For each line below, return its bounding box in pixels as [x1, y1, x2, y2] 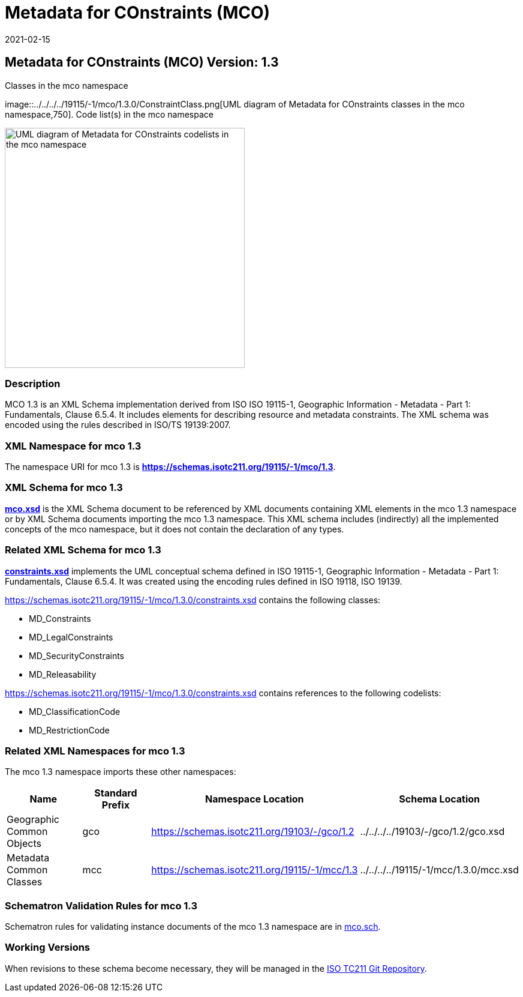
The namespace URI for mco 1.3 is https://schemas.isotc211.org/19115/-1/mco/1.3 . [5, 462, 336, 472]
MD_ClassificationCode [29, 706, 121, 717]
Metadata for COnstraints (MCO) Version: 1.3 [5, 55, 279, 70]
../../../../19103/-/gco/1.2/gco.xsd [360, 825, 505, 838]
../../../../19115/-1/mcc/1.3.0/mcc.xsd [360, 864, 519, 876]
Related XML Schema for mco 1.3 [5, 544, 161, 556]
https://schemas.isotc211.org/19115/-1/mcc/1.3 [151, 864, 358, 876]
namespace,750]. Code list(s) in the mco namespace [5, 109, 214, 119]
